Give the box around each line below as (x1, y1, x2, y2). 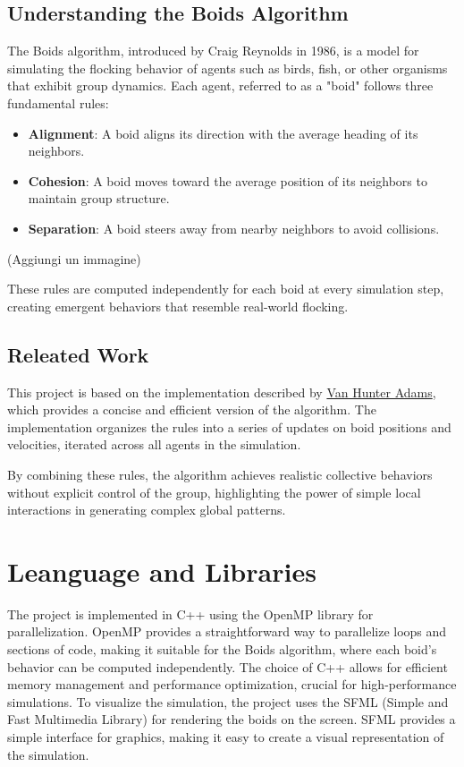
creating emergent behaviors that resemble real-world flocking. (7, 296, 349, 315)
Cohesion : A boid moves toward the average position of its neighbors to (28, 171, 427, 190)
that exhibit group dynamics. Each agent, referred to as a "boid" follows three (7, 76, 434, 95)
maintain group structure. (28, 189, 170, 208)
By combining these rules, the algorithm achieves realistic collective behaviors (7, 464, 433, 483)
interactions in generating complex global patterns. (7, 500, 286, 519)
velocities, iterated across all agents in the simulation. (7, 435, 301, 454)
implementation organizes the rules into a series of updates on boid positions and (7, 417, 451, 436)
